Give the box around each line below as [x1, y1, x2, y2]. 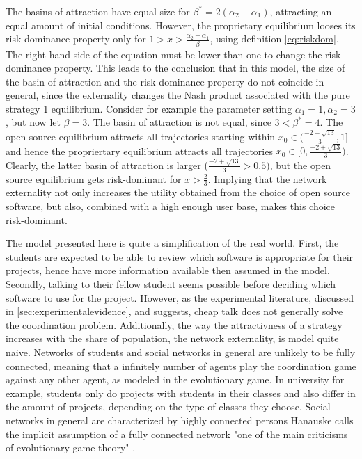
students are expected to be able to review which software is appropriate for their [6, 249, 354, 264]
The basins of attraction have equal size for [6, 4, 190, 18]
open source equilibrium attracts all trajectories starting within [6, 129, 276, 143]
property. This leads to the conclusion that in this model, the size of [54, 61, 345, 75]
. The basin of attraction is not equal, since [87, 115, 271, 129]
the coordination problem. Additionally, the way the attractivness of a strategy [6, 317, 343, 332]
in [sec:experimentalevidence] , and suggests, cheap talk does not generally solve [6, 304, 343, 319]
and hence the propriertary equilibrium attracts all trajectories [6, 143, 273, 158]
